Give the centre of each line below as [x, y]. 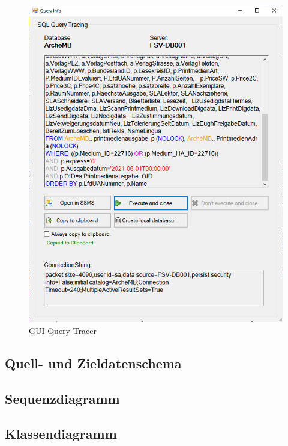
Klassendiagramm [61, 434]
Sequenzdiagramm [62, 398]
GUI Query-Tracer [63, 330]
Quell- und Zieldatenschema [93, 363]
